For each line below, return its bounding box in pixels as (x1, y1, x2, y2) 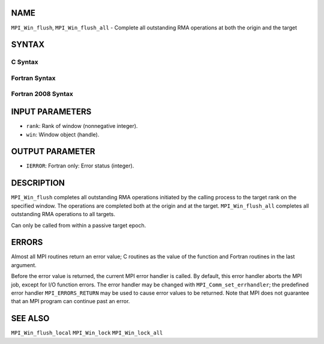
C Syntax (11, 58, 38, 66)
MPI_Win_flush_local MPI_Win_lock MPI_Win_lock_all (11, 330, 163, 336)
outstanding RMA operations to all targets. (11, 211, 116, 218)
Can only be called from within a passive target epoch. (11, 222, 146, 229)
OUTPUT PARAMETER (11, 146, 95, 157)
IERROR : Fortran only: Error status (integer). (26, 162, 134, 169)
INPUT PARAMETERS (11, 107, 92, 117)
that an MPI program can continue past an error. (11, 298, 130, 305)
